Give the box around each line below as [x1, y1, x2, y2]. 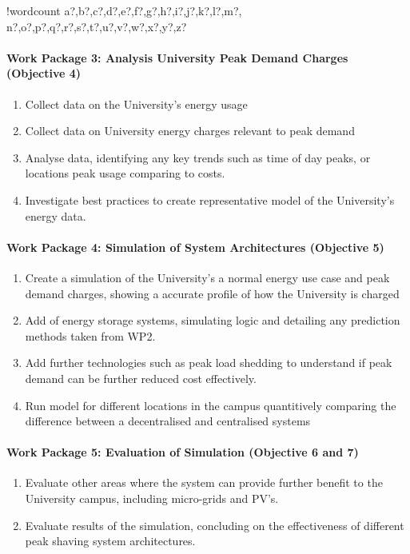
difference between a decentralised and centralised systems [25, 413, 311, 429]
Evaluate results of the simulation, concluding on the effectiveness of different [25, 516, 404, 533]
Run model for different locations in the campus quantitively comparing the [25, 397, 396, 413]
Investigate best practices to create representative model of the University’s [25, 191, 395, 208]
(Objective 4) [6, 65, 82, 82]
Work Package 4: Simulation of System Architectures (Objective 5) [6, 238, 384, 255]
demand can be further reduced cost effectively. [25, 369, 257, 386]
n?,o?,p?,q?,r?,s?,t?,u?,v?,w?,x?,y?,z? [6, 18, 187, 34]
